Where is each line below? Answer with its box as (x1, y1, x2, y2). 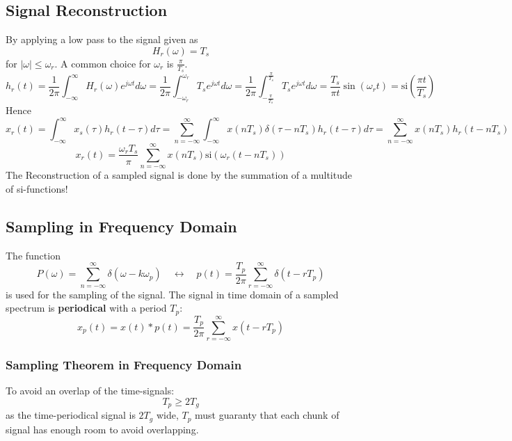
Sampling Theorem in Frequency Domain (6, 355, 242, 373)
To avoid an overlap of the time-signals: (6, 383, 175, 398)
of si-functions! (6, 181, 68, 195)
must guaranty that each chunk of (195, 408, 339, 422)
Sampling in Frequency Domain (6, 215, 237, 236)
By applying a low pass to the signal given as (6, 32, 198, 47)
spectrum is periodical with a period (6, 300, 167, 315)
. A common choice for (54, 56, 151, 70)
